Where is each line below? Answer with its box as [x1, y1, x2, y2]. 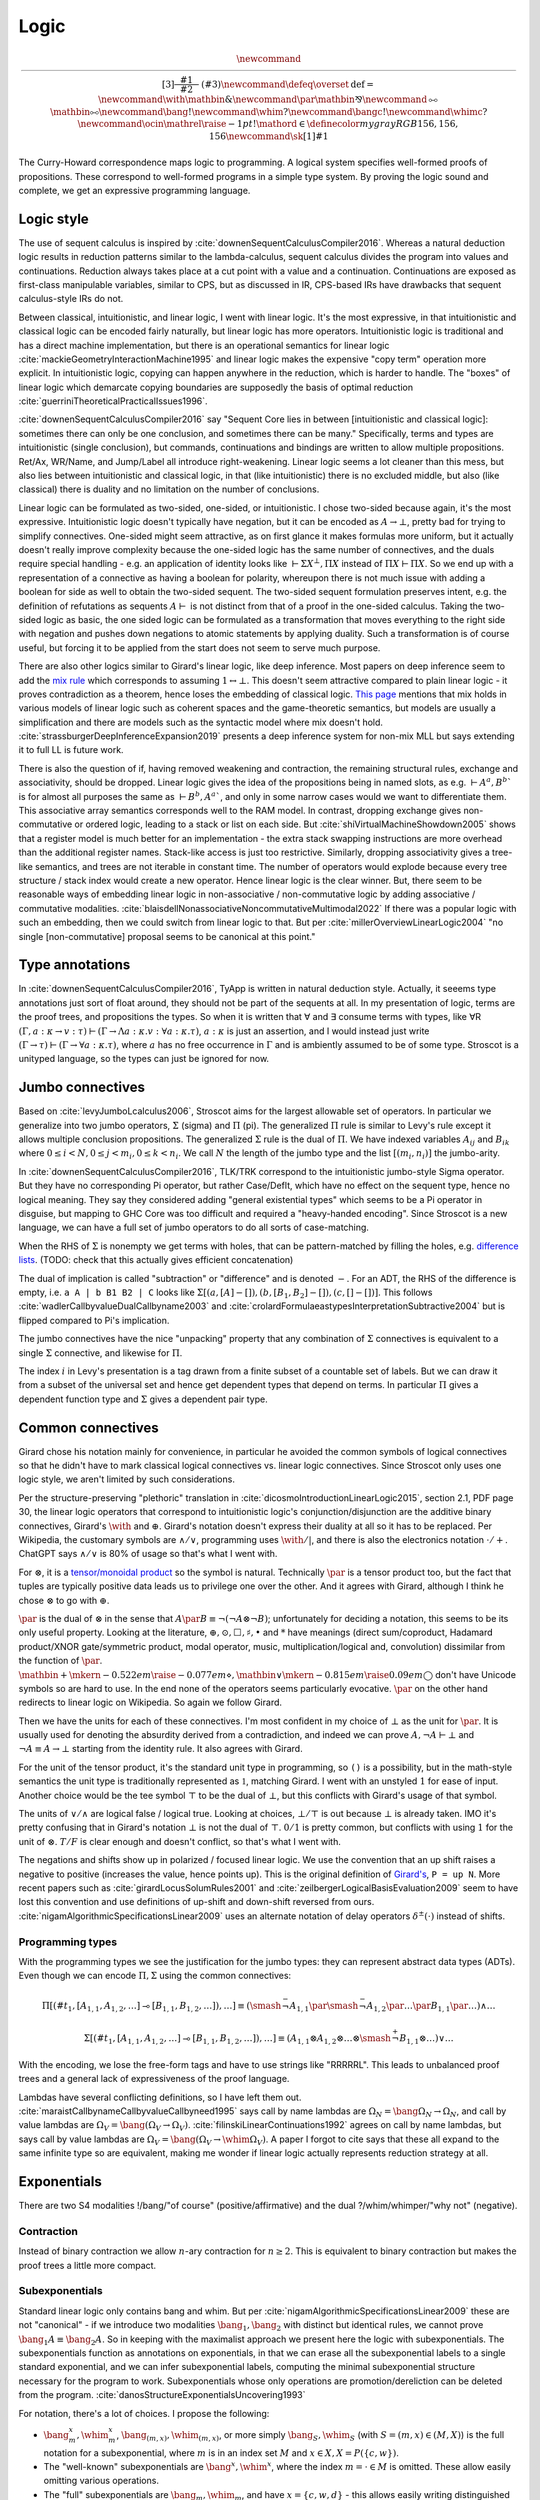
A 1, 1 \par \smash [289, 2000, 359, 2014]
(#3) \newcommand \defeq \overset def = [200, 78, 374, 90]
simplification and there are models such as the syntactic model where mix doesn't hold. [18, 716, 384, 728]
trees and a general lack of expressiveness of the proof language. [18, 2073, 290, 2085]
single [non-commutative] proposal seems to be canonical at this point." [18, 930, 316, 942]
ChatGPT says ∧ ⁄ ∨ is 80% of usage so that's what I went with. [18, 1548, 278, 1560]
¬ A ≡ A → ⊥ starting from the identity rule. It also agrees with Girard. [18, 1743, 304, 1755]
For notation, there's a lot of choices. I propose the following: [18, 2407, 270, 2419]
